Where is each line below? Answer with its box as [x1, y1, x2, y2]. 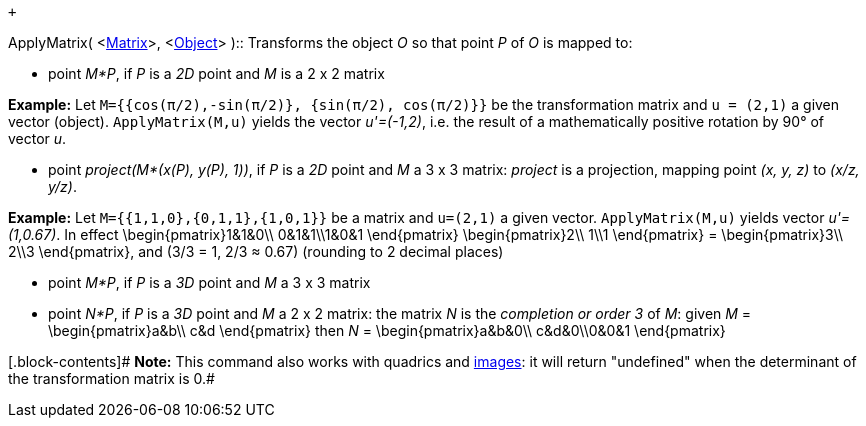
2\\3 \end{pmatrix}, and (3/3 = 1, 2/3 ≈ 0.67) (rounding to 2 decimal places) [8, 243, 504, 260]
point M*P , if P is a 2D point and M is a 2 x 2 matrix [48, 65, 385, 82]
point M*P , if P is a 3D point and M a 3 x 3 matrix [48, 274, 371, 291]
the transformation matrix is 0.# [8, 370, 215, 387]
